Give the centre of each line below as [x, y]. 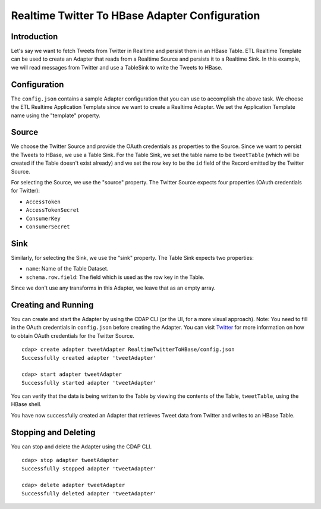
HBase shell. [26, 404]
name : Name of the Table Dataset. [67, 269]
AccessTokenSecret [53, 210]
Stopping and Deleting [53, 432]
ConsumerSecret [48, 227]
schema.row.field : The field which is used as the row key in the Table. [115, 277]
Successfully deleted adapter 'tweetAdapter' [89, 493]
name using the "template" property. [56, 115]
